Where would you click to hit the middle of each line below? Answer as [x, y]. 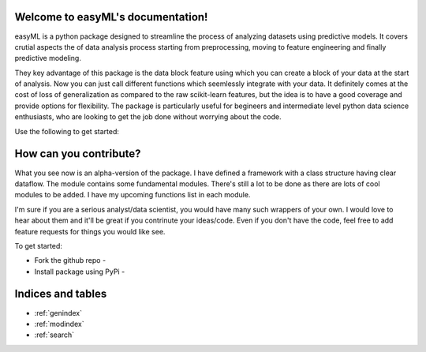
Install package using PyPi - [80, 271]
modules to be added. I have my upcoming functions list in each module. [133, 195]
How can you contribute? [78, 154]
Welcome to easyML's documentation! [111, 17]
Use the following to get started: [67, 131]
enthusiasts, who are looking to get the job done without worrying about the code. [148, 117]
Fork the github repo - [70, 260]
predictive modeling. [48, 58]
